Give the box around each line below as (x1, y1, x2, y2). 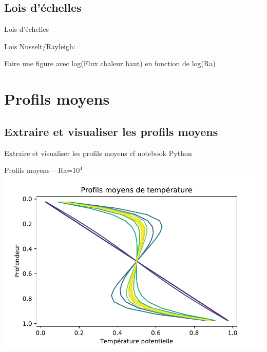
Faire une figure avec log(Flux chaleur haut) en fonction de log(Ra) (4, 58, 216, 69)
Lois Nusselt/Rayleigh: (4, 41, 75, 51)
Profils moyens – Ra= (4, 165, 73, 175)
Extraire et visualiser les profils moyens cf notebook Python (4, 147, 192, 158)
